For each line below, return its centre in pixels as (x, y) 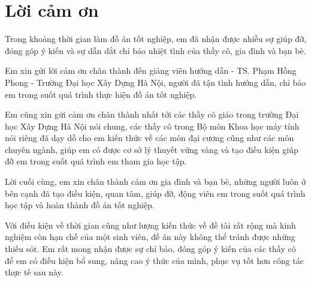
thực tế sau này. (34, 272)
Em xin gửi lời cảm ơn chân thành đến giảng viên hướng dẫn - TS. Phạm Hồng (151, 70)
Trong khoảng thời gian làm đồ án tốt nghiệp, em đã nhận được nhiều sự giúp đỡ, (156, 39)
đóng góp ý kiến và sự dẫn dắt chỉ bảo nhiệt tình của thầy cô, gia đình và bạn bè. (155, 50)
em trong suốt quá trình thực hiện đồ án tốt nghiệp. (101, 94)
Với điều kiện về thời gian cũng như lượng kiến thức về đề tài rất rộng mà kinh (150, 225)
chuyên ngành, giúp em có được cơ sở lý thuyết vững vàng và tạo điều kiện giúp (152, 149)
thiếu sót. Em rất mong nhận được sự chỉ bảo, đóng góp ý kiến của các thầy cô (150, 249)
